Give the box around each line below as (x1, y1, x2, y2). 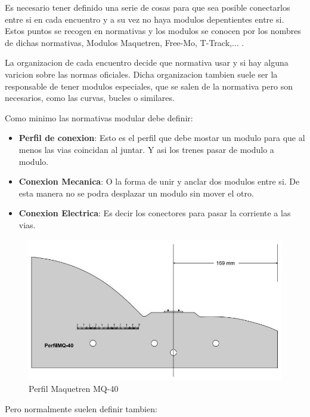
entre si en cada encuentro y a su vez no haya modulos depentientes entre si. (5, 13, 284, 25)
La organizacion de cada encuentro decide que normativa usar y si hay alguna (5, 56, 289, 69)
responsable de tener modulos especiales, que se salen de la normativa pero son (5, 79, 293, 92)
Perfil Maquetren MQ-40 (29, 382, 119, 395)
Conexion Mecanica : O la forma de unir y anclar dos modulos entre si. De (18, 175, 300, 188)
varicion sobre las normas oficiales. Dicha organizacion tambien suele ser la (5, 68, 278, 80)
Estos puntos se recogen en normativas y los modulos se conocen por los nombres (5, 24, 301, 37)
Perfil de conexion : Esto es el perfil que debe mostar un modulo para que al (18, 131, 305, 144)
